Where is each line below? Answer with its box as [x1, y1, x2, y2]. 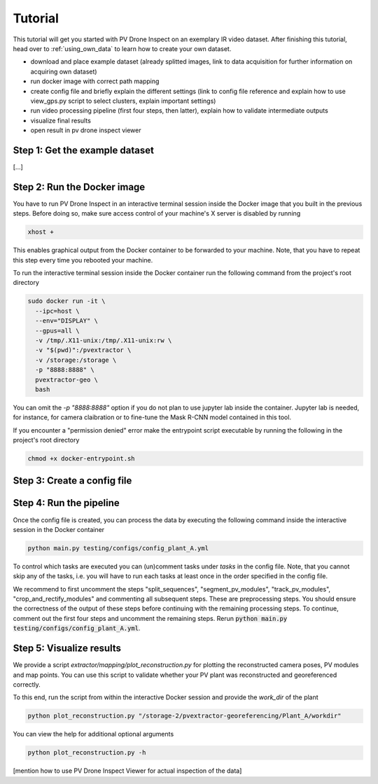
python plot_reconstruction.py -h [27, 749, 146, 757]
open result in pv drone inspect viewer [30, 126, 141, 134]
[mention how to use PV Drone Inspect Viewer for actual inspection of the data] [13, 766, 242, 775]
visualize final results [30, 116, 91, 125]
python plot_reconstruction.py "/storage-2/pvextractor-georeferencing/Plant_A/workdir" [27, 712, 342, 720]
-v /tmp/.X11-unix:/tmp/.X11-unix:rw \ [35, 336, 172, 344]
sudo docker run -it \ [27, 297, 106, 305]
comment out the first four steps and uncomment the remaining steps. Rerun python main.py [13, 614, 288, 622]
